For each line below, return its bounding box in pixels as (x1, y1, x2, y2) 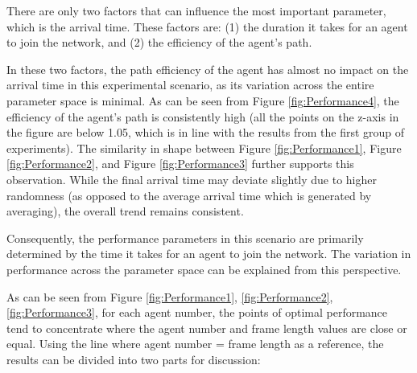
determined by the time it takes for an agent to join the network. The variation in (6, 245, 411, 262)
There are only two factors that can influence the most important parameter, (6, 2, 386, 18)
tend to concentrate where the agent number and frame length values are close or (6, 319, 407, 336)
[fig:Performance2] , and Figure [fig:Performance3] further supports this (6, 155, 354, 172)
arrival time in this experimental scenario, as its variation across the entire (6, 76, 374, 93)
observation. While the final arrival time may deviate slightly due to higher (6, 170, 377, 187)
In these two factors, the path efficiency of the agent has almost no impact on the (6, 60, 409, 77)
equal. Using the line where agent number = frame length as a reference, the (6, 335, 384, 352)
